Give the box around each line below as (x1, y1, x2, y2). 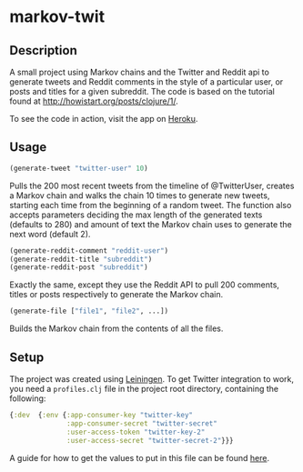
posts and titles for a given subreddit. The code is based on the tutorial (9, 86, 275, 96)
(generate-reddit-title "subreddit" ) (9, 255, 153, 264)
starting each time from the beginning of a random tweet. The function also (9, 199, 292, 210)
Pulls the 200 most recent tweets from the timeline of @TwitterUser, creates (9, 180, 295, 191)
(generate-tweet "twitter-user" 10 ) (9, 164, 148, 173)
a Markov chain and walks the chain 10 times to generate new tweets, (9, 189, 270, 201)
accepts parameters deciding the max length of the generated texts (9, 209, 263, 220)
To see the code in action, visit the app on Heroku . (9, 114, 198, 124)
